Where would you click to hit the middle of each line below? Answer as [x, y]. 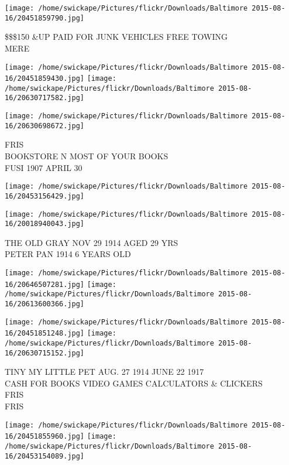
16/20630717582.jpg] [45, 98]
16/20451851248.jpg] [45, 334]
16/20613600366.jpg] [45, 304]
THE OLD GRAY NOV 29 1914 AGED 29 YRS [92, 242]
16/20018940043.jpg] [45, 224]
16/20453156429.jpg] [45, 196]
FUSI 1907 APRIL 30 [44, 167]
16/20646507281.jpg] [45, 284]
